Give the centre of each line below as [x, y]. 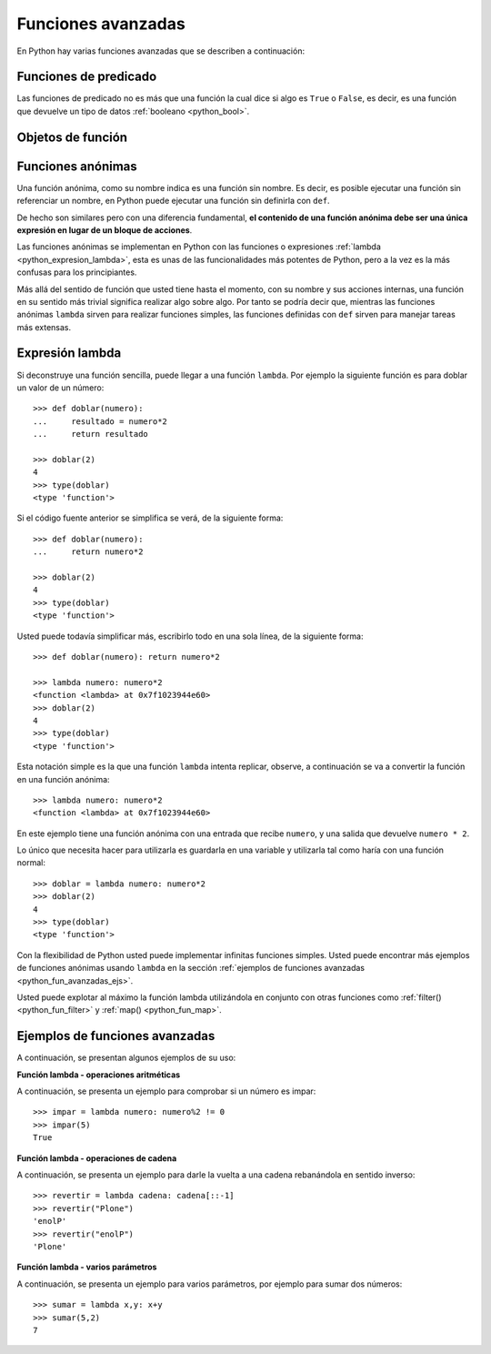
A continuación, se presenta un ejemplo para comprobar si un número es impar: [166, 1091]
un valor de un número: [60, 388]
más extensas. [44, 327]
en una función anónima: [63, 779]
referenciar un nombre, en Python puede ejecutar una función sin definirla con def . [174, 201]
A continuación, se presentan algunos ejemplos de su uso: [126, 1058]
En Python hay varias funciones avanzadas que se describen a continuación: [160, 51]
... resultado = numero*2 [100, 421]
